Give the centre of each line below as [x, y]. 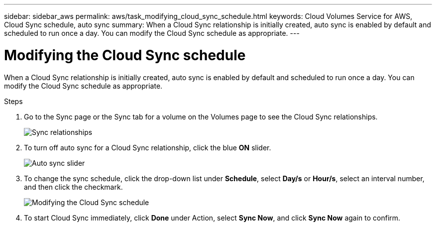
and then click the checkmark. [73, 187]
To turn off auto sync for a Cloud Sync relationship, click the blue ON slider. [148, 147]
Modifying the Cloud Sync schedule [125, 55]
